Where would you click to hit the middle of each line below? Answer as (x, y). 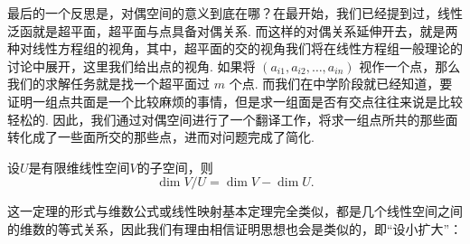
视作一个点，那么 (410, 66)
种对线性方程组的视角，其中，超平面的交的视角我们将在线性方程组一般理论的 (235, 48)
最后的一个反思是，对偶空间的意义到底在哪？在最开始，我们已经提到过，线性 (235, 13)
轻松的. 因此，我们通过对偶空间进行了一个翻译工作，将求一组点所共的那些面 (233, 119)
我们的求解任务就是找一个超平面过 (108, 84)
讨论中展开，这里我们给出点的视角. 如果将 (132, 66)
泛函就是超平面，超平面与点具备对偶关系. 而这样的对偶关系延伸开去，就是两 (233, 30)
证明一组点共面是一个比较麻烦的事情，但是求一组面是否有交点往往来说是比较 (235, 101)
